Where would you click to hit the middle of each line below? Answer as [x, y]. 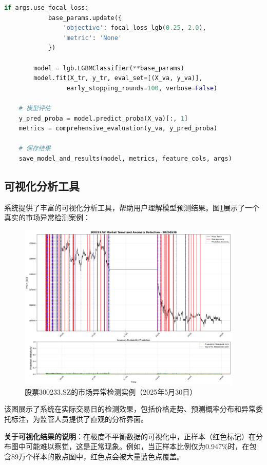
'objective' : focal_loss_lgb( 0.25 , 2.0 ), [135, 28]
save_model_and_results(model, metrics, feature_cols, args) [125, 158]
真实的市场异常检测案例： [47, 217]
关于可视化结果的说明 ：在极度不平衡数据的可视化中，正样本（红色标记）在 [130, 436]
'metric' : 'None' [92, 38]
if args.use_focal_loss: [46, 8]
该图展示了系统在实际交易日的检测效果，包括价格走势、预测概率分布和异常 [130, 409]
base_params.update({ [85, 18]
